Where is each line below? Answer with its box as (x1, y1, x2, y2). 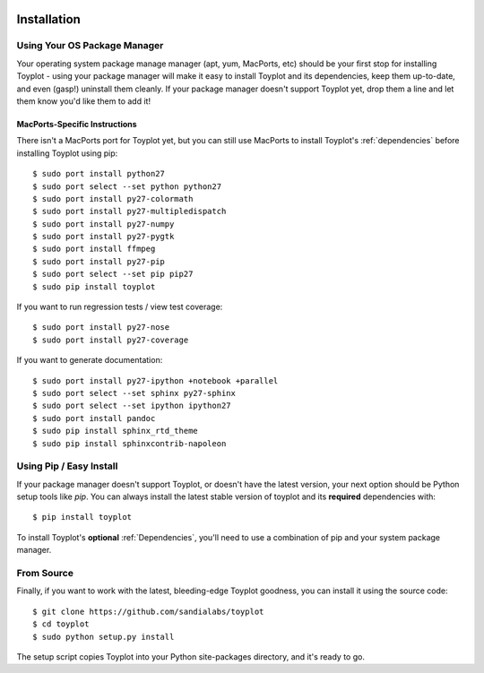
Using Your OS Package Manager (16, 39, 164, 52)
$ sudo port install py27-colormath (32, 194, 194, 203)
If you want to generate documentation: (16, 355, 163, 366)
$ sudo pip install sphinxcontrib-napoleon (32, 438, 227, 448)
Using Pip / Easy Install (16, 460, 118, 472)
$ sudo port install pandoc (32, 413, 156, 423)
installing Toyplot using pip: (16, 148, 118, 159)
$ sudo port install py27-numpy (32, 219, 175, 229)
